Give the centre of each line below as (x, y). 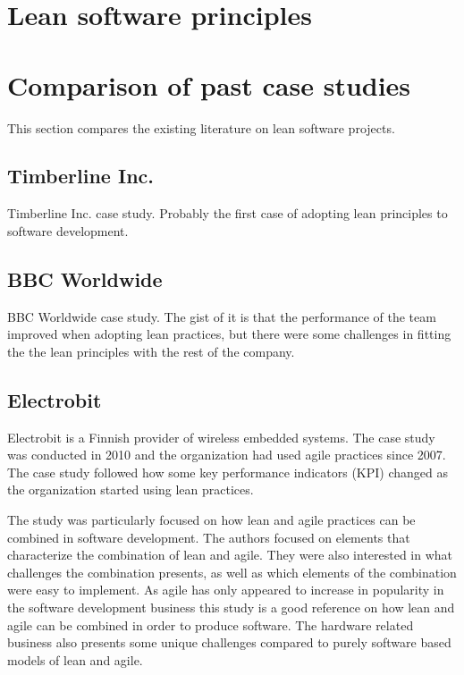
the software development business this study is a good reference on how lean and (231, 607)
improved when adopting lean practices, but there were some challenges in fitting (229, 334)
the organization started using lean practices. (131, 489)
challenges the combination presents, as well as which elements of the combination (232, 572)
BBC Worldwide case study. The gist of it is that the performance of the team (222, 316)
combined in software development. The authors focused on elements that (209, 537)
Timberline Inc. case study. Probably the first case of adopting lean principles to (228, 213)
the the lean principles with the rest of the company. (151, 351)
